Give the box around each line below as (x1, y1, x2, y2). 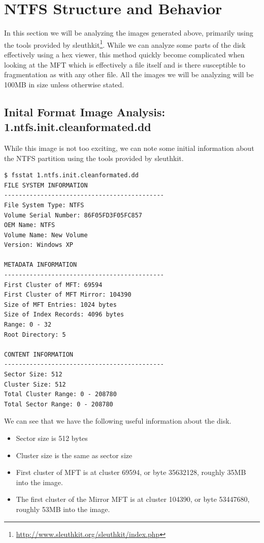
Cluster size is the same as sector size (16, 450, 133, 460)
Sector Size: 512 (4, 371, 62, 378)
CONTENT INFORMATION (4, 350, 74, 358)
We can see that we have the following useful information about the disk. (4, 416, 232, 426)
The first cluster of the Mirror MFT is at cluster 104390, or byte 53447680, (16, 494, 250, 504)
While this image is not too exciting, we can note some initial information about (4, 142, 254, 153)
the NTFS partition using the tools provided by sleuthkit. (4, 152, 184, 163)
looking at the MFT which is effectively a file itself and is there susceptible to (4, 59, 246, 70)
